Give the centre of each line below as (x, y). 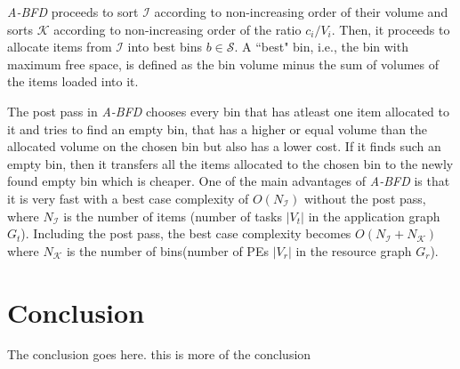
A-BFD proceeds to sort (73, 12)
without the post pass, (365, 198)
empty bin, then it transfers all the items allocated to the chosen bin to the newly (230, 163)
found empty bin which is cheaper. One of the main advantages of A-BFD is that (229, 181)
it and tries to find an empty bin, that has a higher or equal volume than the (218, 128)
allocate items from (60, 47)
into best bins (165, 47)
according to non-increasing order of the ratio (178, 29)
